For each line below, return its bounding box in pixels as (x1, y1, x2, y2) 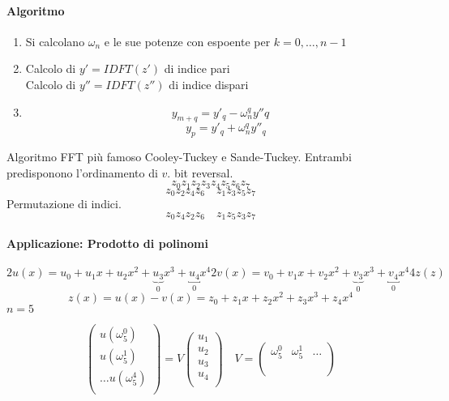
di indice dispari (169, 75, 249, 92)
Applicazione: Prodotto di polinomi (6, 234, 208, 251)
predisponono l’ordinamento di (6, 164, 158, 181)
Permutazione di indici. (6, 195, 122, 212)
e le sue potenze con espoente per (104, 32, 271, 49)
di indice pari (164, 60, 230, 77)
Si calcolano (25, 32, 85, 49)
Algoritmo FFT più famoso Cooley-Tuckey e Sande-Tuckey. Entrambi (6, 148, 352, 165)
